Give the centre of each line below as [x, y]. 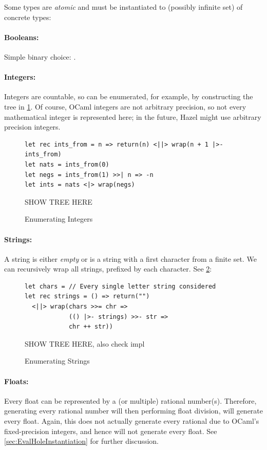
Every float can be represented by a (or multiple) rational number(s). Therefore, [130, 400]
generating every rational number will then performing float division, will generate [134, 411]
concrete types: [28, 17]
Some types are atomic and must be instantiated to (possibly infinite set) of [123, 7]
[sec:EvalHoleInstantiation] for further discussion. [81, 441]
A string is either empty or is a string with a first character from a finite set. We [130, 258]
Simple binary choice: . [40, 56]
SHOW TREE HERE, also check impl [85, 343]
